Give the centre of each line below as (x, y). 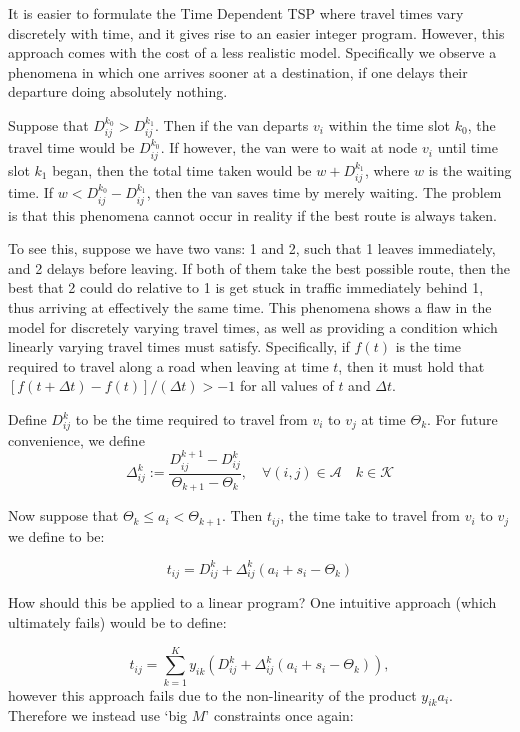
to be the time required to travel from (191, 419)
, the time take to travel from (370, 515)
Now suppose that (63, 515)
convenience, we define (76, 439)
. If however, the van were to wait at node (289, 147)
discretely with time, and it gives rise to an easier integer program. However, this (256, 32)
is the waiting (470, 169)
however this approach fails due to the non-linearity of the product (212, 694)
